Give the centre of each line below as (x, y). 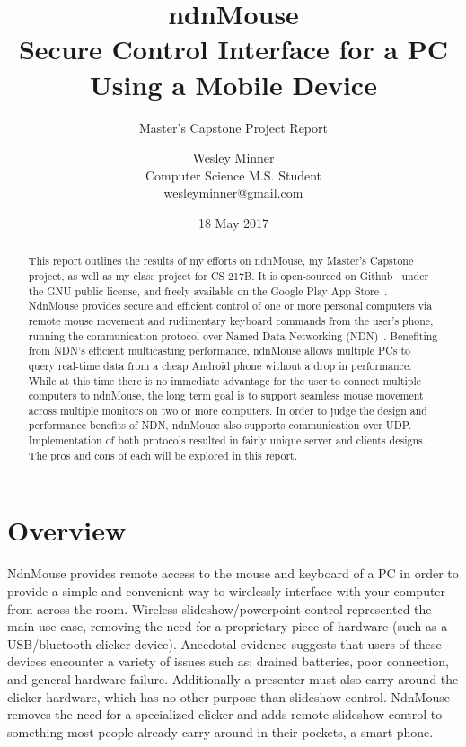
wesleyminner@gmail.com (233, 193)
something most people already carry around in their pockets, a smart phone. (220, 731)
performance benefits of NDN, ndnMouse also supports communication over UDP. (220, 425)
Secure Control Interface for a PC (233, 49)
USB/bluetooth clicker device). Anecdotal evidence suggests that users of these (224, 643)
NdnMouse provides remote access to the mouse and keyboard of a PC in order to (233, 573)
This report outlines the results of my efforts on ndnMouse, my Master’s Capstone (221, 261)
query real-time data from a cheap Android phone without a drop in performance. (220, 365)
